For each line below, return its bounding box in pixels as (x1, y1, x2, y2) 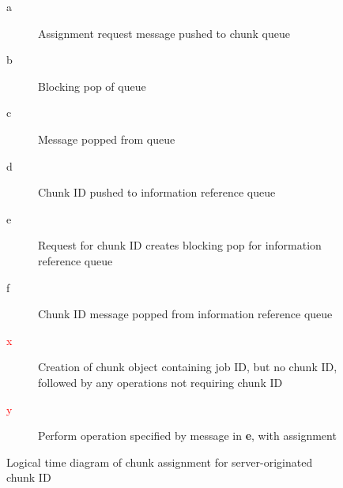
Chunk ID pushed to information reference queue (38, 184, 276, 201)
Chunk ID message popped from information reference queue (38, 306, 333, 322)
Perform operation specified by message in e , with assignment (38, 427, 337, 444)
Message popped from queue (38, 130, 175, 147)
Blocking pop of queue (38, 77, 146, 94)
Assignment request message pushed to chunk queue (38, 24, 290, 41)
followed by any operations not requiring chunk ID (38, 374, 283, 390)
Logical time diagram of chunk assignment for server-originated (6, 453, 313, 470)
